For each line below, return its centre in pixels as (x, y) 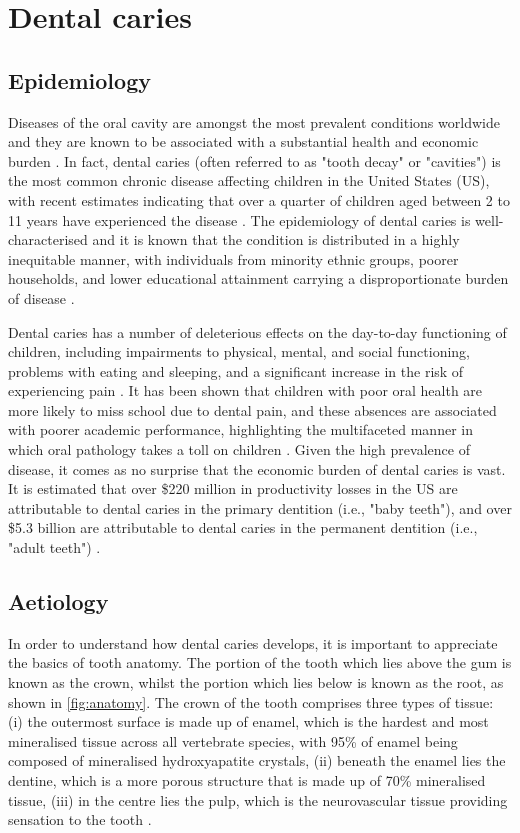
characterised (48, 239)
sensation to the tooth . (80, 819)
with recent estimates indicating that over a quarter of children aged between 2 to (259, 199)
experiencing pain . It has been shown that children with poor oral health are (245, 390)
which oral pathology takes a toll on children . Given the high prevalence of (239, 449)
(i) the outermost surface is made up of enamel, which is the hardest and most (248, 721)
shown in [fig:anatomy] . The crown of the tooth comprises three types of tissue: (251, 701)
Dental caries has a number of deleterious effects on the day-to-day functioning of (257, 331)
